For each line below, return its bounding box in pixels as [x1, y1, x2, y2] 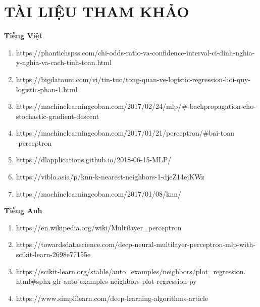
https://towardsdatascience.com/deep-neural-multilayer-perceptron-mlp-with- [16, 239, 255, 250]
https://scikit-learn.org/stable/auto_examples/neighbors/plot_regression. [16, 266, 246, 276]
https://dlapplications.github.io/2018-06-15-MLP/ [16, 154, 172, 165]
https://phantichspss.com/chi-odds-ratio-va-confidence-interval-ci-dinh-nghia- [16, 47, 255, 57]
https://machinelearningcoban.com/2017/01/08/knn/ [16, 188, 182, 199]
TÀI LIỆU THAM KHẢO [4, 1, 189, 22]
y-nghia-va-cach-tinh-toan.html [16, 57, 112, 68]
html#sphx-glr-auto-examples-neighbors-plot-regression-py [16, 276, 197, 286]
